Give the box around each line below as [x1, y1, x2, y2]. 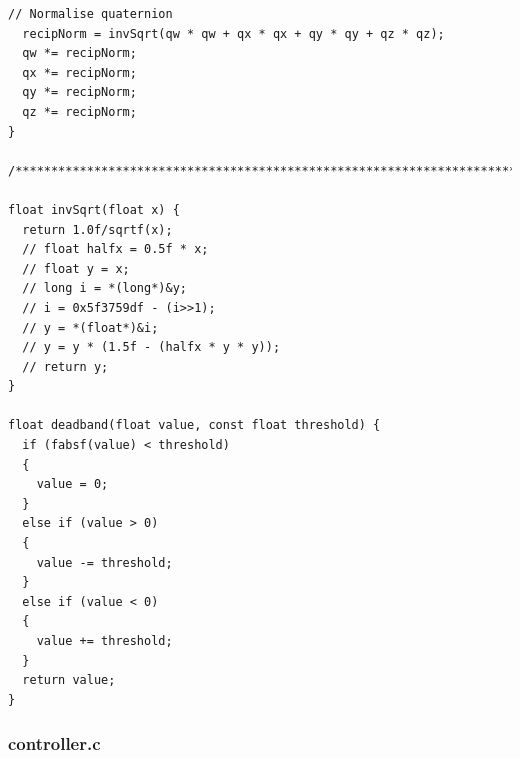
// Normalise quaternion [8, 7, 173, 21]
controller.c [8, 731, 101, 756]
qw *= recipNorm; [22, 46, 137, 61]
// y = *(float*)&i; [22, 320, 159, 335]
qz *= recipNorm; [22, 104, 137, 119]
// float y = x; [22, 261, 130, 276]
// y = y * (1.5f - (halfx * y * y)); [22, 340, 281, 355]
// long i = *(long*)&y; [22, 281, 187, 296]
